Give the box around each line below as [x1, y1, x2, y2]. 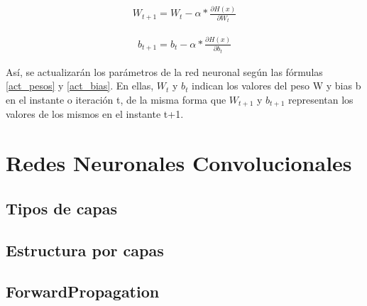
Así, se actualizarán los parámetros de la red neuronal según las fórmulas [6, 64, 323, 79]
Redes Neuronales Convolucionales [6, 148, 352, 177]
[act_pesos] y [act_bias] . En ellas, [6, 78, 154, 93]
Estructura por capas [6, 239, 164, 261]
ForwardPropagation [6, 280, 160, 302]
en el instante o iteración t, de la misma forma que [6, 92, 226, 106]
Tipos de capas [6, 197, 117, 219]
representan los [288, 92, 354, 106]
